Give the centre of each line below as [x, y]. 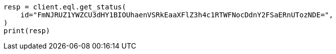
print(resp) [27, 31]
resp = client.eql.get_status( [65, 7]
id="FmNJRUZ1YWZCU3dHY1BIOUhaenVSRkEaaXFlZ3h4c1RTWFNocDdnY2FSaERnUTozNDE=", [177, 15]
